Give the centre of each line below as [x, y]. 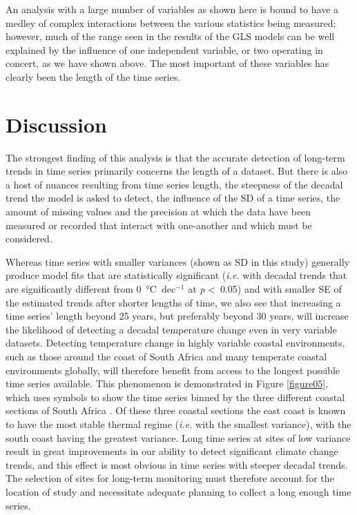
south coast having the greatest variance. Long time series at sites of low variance [178, 437]
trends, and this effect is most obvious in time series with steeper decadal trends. [177, 464]
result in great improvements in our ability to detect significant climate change [172, 451]
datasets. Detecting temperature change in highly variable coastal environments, [175, 343]
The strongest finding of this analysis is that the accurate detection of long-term [175, 157]
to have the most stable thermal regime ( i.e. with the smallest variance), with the [178, 424]
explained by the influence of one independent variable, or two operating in [164, 49]
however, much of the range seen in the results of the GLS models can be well [170, 36]
